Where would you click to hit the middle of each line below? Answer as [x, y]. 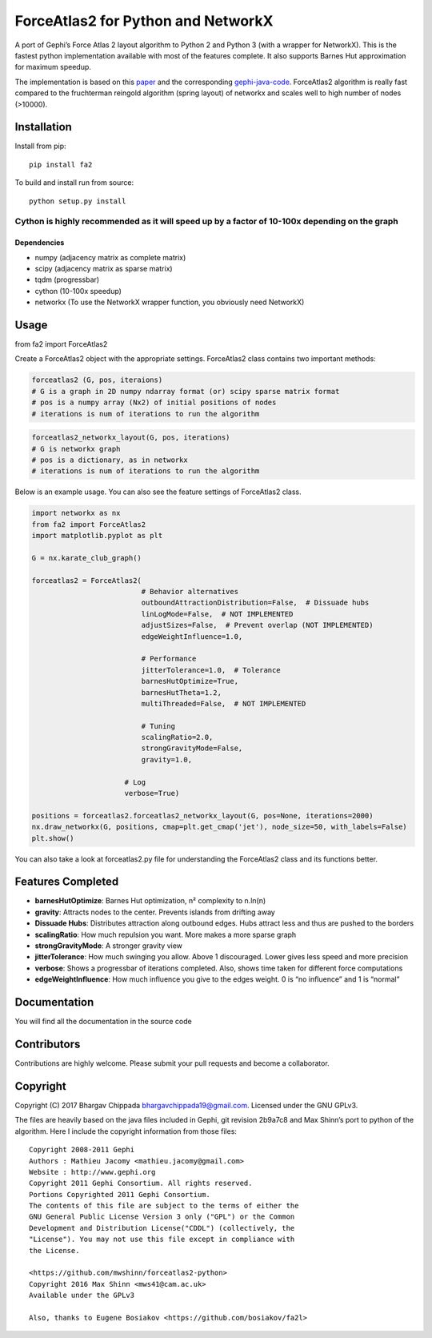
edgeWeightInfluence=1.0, [192, 636]
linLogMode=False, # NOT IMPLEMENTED [217, 614]
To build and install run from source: [74, 183]
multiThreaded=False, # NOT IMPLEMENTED [224, 703]
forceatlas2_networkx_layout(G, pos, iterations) [131, 438]
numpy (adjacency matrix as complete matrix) [110, 257]
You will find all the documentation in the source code [103, 1022]
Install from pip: [41, 146]
